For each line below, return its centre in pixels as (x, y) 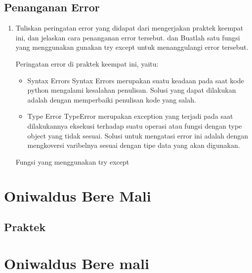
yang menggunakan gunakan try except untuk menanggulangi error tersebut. (132, 47)
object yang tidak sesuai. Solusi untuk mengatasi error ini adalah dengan (138, 135)
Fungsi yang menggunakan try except (72, 161)
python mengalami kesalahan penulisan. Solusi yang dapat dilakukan (132, 90)
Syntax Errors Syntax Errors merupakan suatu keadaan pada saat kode (136, 80)
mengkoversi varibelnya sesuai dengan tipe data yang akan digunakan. (134, 145)
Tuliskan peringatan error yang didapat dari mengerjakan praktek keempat (129, 28)
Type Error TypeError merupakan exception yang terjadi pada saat (130, 116)
